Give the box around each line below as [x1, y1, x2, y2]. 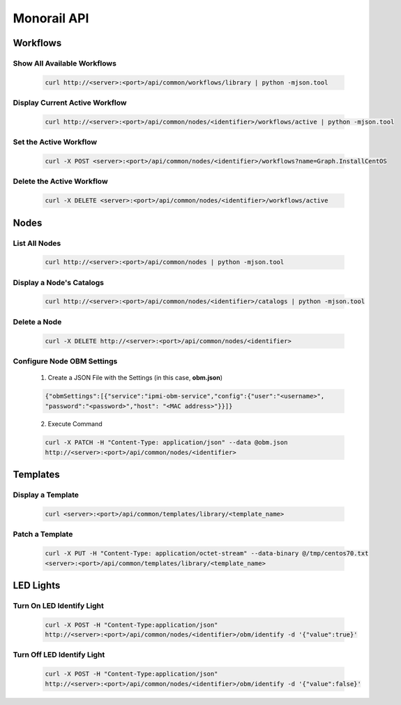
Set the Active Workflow [13, 137, 98, 147]
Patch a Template [13, 530, 73, 539]
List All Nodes [13, 238, 61, 248]
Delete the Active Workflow [13, 177, 108, 187]
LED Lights [13, 579, 61, 591]
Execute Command [47, 420, 103, 428]
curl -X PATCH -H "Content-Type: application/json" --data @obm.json [45, 439, 288, 446]
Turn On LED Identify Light [13, 601, 104, 611]
